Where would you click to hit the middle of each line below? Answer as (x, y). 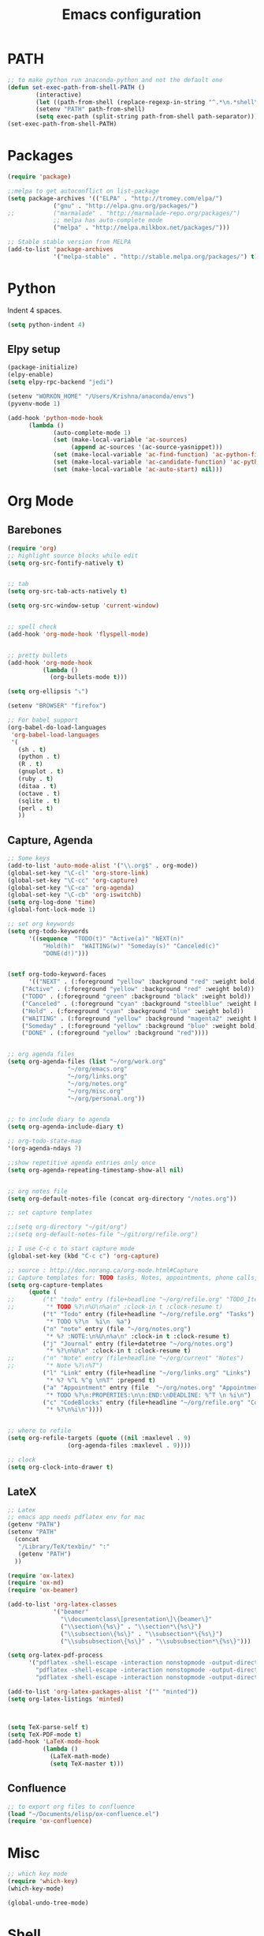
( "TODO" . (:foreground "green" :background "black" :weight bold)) (136, 996)
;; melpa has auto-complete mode (108, 220)
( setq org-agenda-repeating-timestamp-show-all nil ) (96, 1170)
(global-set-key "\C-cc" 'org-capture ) (73, 880)
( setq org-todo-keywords (48, 931)
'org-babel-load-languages (55, 735)
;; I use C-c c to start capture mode (71, 1249)
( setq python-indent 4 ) (46, 325)
